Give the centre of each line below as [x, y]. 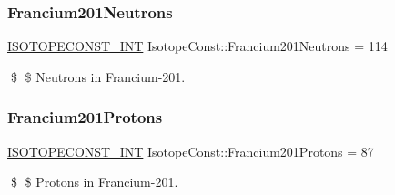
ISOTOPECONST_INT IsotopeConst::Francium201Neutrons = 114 [197, 46]
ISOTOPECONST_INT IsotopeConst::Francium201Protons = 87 [191, 151]
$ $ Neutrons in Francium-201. [98, 76]
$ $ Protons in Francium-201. [94, 182]
